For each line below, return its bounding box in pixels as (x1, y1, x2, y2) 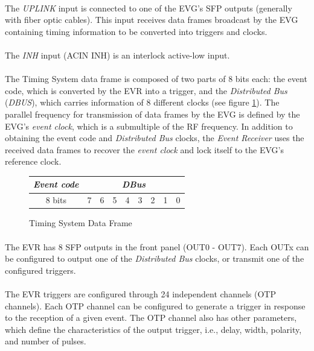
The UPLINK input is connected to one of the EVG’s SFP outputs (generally (5, 1, 292, 14)
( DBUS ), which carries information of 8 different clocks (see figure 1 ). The (5, 96, 280, 109)
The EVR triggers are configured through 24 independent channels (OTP (5, 287, 276, 300)
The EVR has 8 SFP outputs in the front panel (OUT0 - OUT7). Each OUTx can (5, 240, 309, 253)
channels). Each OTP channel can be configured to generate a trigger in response (5, 299, 306, 312)
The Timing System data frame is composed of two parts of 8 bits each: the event (5, 72, 307, 85)
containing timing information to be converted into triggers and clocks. (5, 25, 268, 37)
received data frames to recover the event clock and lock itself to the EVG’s (5, 143, 284, 156)
